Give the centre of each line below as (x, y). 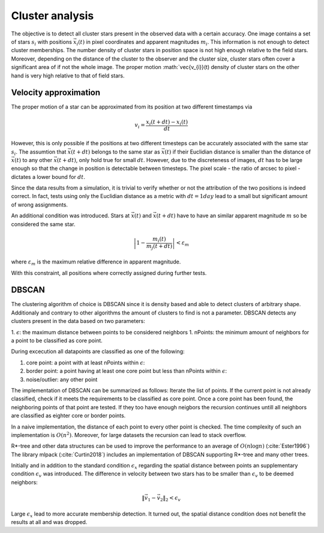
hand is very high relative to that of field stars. (68, 76)
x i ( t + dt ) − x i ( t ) (167, 122)
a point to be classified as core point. (57, 340)
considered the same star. (43, 224)
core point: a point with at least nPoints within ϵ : (85, 363)
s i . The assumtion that (39, 152)
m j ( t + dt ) (159, 247)
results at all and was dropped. (49, 522)
